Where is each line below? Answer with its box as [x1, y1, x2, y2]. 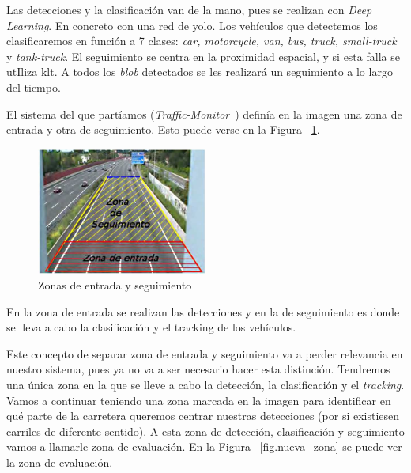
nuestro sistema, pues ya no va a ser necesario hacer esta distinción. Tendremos [6, 361, 390, 377]
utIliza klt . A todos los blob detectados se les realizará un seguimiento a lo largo [6, 63, 393, 80]
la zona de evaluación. [6, 453, 113, 470]
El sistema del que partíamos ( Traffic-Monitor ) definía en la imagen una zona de [6, 105, 402, 122]
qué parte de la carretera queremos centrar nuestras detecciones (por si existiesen [6, 407, 400, 424]
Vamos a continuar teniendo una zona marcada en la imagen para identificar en [6, 392, 391, 408]
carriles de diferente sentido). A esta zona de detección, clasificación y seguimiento [6, 422, 405, 439]
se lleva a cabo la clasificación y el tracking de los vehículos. [6, 319, 296, 335]
